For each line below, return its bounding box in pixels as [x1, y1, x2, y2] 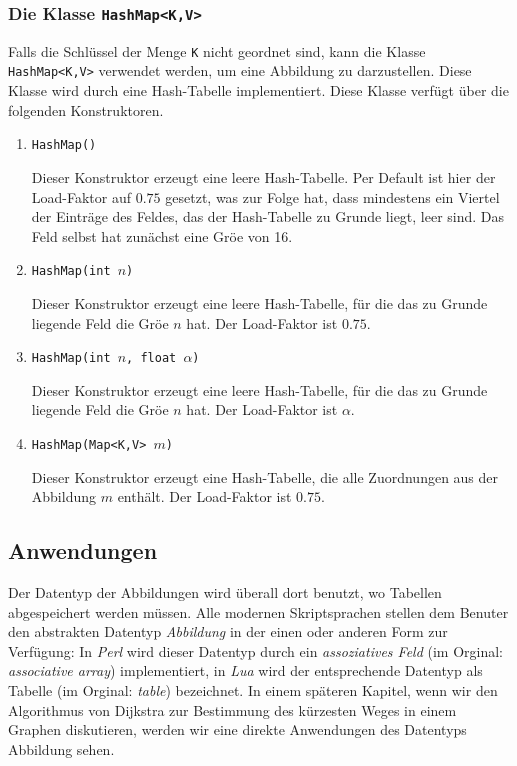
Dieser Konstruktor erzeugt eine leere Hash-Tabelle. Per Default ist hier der [31, 166, 496, 187]
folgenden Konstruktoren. [8, 99, 164, 120]
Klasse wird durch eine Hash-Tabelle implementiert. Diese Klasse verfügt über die [8, 80, 509, 101]
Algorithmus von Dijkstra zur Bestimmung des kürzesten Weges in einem [8, 699, 457, 720]
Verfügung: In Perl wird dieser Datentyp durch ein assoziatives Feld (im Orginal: [8, 640, 503, 661]
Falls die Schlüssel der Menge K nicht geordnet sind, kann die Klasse [8, 40, 426, 61]
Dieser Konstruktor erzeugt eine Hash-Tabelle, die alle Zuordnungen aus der [31, 466, 499, 487]
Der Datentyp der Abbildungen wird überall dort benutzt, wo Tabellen [8, 582, 442, 603]
